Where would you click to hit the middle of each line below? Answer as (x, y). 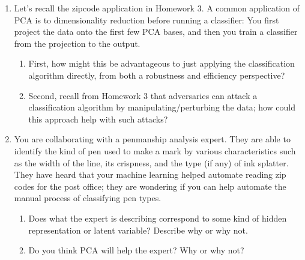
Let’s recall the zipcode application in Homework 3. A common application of (157, 8)
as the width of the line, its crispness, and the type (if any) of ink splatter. (151, 162)
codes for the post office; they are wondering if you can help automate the (150, 186)
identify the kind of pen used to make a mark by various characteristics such (155, 150)
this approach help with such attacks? (98, 119)
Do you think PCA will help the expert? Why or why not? (136, 250)
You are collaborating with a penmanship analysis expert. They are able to (152, 139)
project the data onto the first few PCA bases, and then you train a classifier (156, 32)
